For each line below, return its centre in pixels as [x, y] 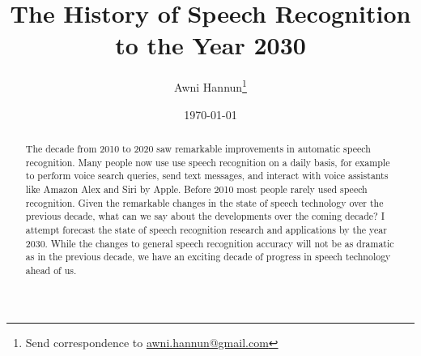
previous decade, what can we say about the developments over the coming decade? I [205, 216]
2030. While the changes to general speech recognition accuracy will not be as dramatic [210, 243]
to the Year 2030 [210, 45]
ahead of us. [51, 270]
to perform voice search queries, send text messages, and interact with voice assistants [207, 176]
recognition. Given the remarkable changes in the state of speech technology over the [204, 202]
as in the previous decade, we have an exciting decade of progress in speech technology [208, 257]
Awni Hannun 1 [210, 86]
